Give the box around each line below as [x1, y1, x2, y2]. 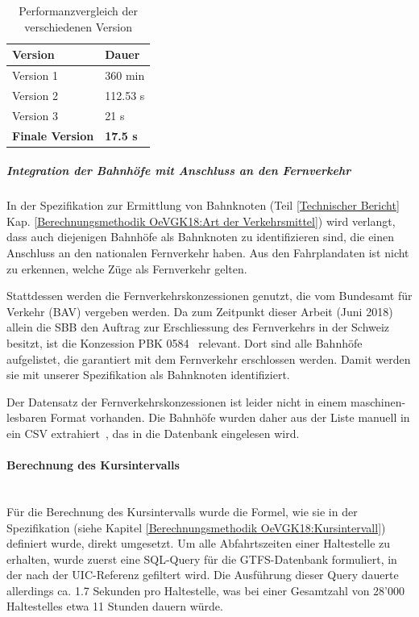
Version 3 [12, 106, 58, 123]
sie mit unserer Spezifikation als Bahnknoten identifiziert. [6, 366, 290, 383]
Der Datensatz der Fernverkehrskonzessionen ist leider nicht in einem [6, 393, 347, 410]
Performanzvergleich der [19, 2, 139, 19]
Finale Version [12, 127, 94, 144]
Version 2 [12, 86, 58, 103]
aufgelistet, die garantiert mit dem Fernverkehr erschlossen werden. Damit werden [6, 350, 411, 367]
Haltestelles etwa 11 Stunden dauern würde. [6, 598, 223, 615]
